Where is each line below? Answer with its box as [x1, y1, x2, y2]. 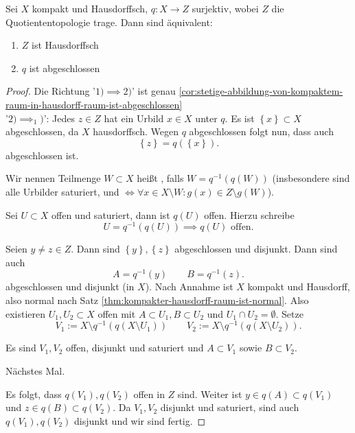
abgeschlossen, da [5, 124, 79, 139]
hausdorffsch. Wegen [93, 124, 179, 139]
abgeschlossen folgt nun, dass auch [189, 124, 334, 139]
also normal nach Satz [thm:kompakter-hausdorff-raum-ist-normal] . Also [5, 293, 309, 307]
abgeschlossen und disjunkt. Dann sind [174, 242, 338, 256]
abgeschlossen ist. [5, 148, 79, 162]
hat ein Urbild [104, 110, 164, 125]
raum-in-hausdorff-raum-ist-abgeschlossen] [5, 97, 183, 111]
